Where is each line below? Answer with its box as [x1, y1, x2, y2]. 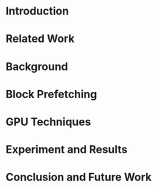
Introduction [5, 4, 69, 18]
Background [5, 59, 68, 73]
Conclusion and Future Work [5, 171, 152, 184]
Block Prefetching [5, 87, 97, 101]
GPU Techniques [5, 115, 91, 128]
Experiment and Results [5, 143, 128, 157]
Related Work [5, 32, 75, 46]
